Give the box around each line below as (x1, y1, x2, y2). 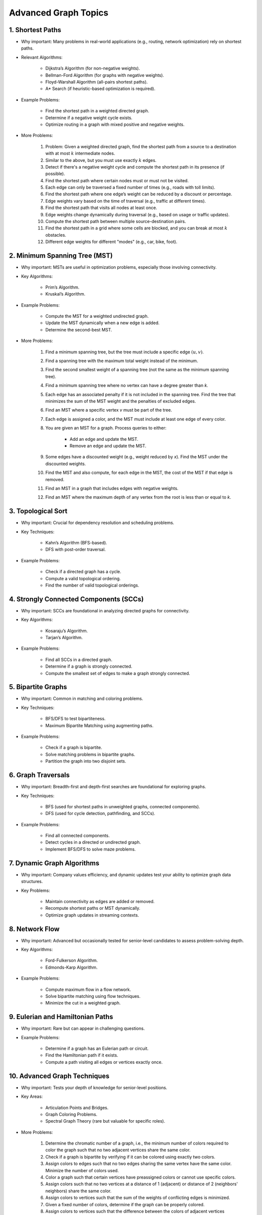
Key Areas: (21, 1093, 43, 1099)
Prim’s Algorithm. (45, 284, 80, 290)
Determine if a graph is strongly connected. (45, 663, 132, 669)
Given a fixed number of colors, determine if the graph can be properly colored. (45, 1201, 205, 1207)
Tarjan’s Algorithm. (45, 635, 83, 640)
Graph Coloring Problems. (45, 1111, 98, 1117)
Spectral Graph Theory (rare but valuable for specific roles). (45, 1118, 165, 1124)
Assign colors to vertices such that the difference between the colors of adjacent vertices (45, 1208, 225, 1214)
